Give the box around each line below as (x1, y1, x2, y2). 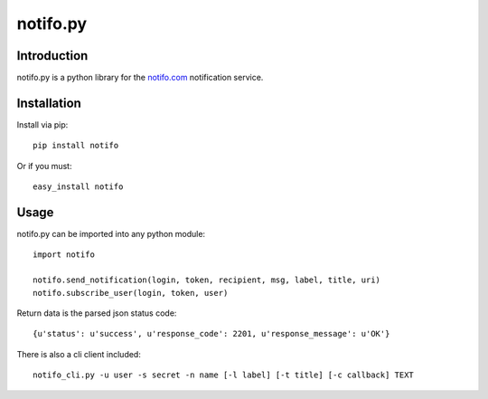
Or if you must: (16, 160, 72, 171)
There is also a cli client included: (16, 348, 142, 359)
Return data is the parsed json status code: (16, 308, 177, 318)
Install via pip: (16, 119, 69, 130)
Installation (16, 95, 81, 110)
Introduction (16, 48, 89, 63)
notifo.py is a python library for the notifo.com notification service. (16, 72, 264, 83)
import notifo (33, 250, 95, 260)
